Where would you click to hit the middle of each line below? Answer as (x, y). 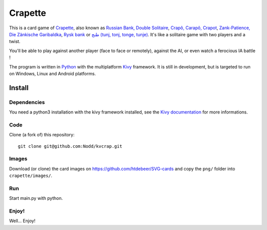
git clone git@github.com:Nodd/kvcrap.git (70, 146)
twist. (15, 42)
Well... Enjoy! (22, 221)
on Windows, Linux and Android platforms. (52, 73)
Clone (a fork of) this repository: (42, 135)
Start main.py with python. (36, 198)
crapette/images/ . (31, 175)
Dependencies (27, 102)
